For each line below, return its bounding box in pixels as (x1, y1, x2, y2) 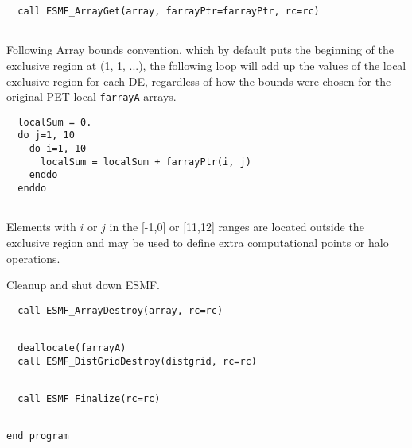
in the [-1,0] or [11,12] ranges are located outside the (109, 218, 364, 235)
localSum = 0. (17, 116, 92, 128)
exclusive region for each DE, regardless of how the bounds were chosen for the (6, 72, 391, 89)
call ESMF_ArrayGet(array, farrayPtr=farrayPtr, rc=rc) (17, 6, 320, 17)
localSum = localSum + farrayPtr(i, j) (40, 156, 251, 168)
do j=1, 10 (17, 129, 75, 141)
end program (6, 431, 69, 442)
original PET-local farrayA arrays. (6, 88, 177, 105)
